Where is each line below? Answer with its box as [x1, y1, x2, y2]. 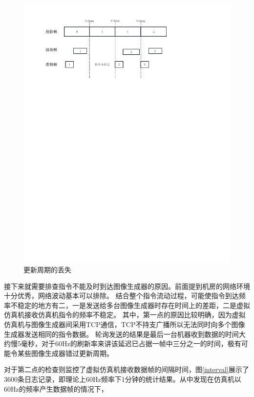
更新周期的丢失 [23, 265, 71, 275]
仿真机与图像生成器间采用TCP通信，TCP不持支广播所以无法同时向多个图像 [4, 319, 245, 330]
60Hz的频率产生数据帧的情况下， [4, 383, 108, 394]
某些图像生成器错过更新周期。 [17, 348, 113, 358]
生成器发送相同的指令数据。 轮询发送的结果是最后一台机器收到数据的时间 [4, 329, 239, 339]
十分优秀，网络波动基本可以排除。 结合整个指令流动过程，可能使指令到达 [4, 290, 239, 301]
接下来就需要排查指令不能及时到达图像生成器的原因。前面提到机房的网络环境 [4, 281, 250, 291]
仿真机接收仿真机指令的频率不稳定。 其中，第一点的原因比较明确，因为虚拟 [4, 309, 246, 320]
